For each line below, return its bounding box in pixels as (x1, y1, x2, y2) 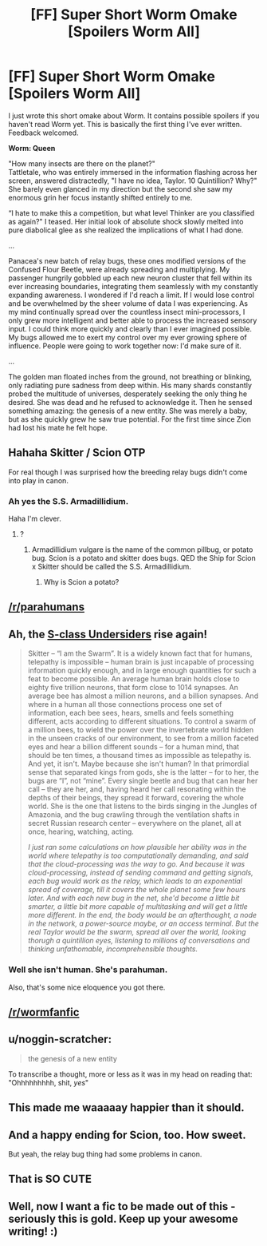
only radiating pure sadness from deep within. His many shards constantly (8, 380, 253, 390)
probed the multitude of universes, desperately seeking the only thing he (8, 389, 248, 399)
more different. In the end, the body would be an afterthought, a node (27, 911, 257, 920)
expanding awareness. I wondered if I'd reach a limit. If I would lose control (8, 290, 255, 300)
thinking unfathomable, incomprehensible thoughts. (27, 944, 198, 954)
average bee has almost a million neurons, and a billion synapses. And (27, 691, 259, 700)
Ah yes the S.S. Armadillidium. (8, 495, 129, 506)
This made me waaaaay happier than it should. (8, 1101, 245, 1115)
